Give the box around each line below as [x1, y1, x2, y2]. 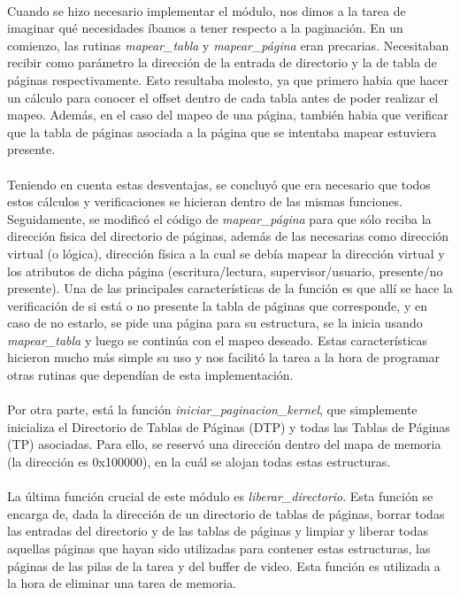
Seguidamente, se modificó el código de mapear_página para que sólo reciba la [7, 209, 432, 228]
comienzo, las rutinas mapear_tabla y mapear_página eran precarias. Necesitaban [7, 35, 449, 54]
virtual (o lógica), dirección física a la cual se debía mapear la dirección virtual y [7, 243, 445, 262]
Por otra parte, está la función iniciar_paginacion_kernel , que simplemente [7, 400, 418, 419]
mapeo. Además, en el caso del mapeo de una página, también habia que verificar [7, 105, 448, 124]
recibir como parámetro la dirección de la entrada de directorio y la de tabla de [7, 53, 437, 72]
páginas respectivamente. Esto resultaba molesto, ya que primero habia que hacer [7, 70, 448, 89]
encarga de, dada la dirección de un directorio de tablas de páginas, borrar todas [7, 504, 445, 522]
